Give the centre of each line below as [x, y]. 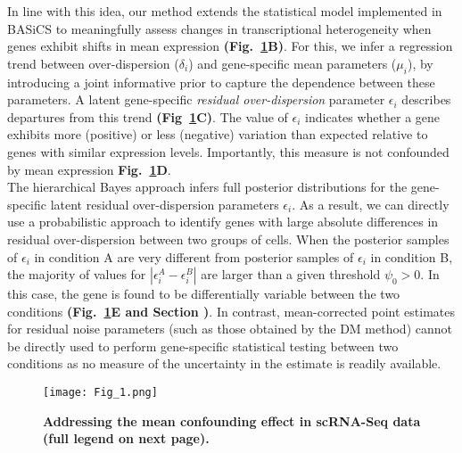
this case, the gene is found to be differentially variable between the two [204, 294]
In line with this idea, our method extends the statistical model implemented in [225, 11]
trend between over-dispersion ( [93, 63]
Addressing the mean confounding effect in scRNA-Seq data [232, 420]
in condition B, [412, 256]
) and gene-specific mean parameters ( [293, 63]
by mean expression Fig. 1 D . [89, 169]
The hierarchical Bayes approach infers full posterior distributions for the [207, 187]
